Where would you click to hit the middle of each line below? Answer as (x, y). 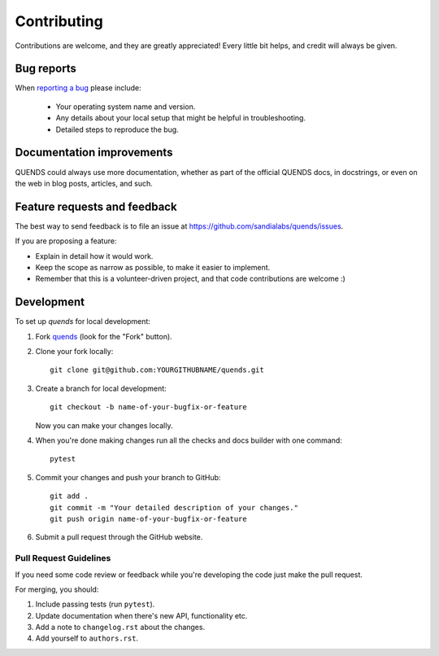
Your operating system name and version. (126, 107)
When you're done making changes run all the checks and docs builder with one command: (189, 440)
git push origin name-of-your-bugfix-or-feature (148, 518)
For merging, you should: (57, 589)
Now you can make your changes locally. (104, 425)
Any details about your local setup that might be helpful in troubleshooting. (181, 118)
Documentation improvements (94, 153)
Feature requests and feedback (96, 206)
